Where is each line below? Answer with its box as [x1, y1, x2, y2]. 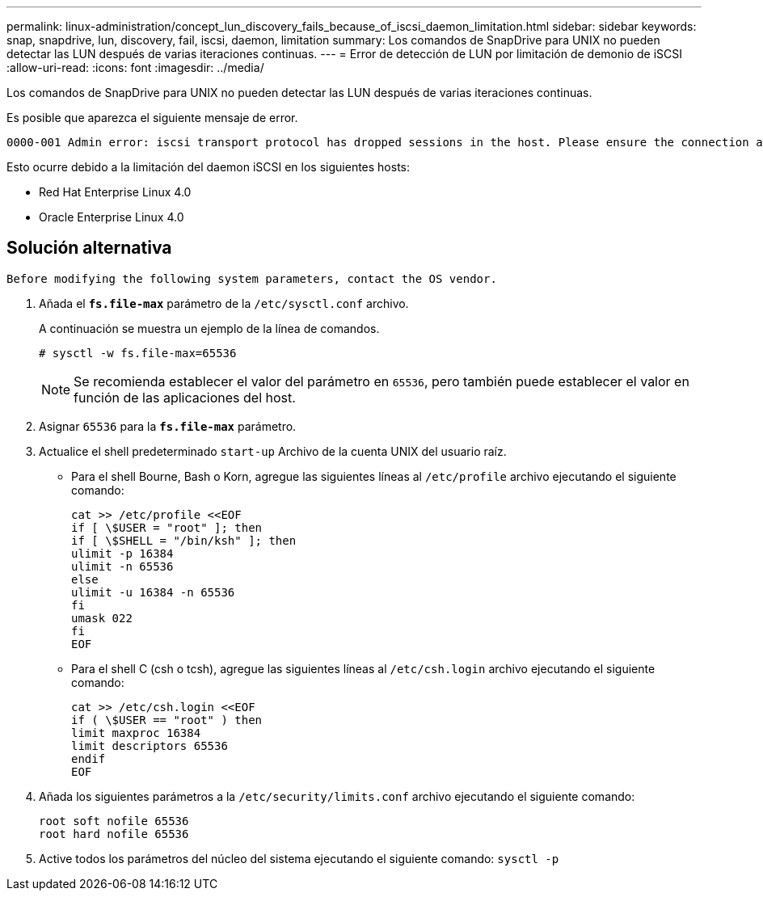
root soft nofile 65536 [39, 814, 189, 828]
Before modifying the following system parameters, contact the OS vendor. [6, 272, 497, 285]
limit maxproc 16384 [71, 726, 201, 739]
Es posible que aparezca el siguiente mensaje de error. [6, 111, 298, 124]
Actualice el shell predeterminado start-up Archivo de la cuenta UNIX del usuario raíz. [39, 444, 507, 458]
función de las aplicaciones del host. [74, 389, 296, 406]
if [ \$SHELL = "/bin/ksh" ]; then [71, 533, 297, 547]
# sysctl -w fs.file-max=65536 [39, 346, 237, 360]
